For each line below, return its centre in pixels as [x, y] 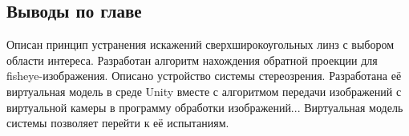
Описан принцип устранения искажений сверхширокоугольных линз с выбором [200, 44]
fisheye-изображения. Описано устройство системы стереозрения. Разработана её [204, 76]
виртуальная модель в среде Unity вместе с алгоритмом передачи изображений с [204, 91]
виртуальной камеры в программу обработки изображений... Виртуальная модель [205, 107]
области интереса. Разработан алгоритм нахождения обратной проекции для [192, 60]
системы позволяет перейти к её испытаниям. [118, 123]
